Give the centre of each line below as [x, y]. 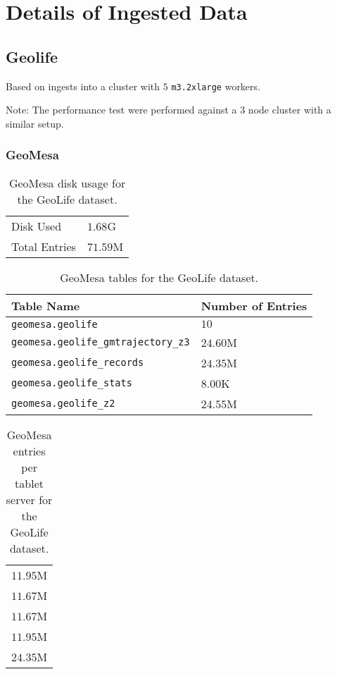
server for [29, 499]
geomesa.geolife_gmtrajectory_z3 [101, 342]
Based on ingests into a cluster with [83, 86]
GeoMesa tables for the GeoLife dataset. [159, 277]
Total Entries [44, 246]
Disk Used [37, 226]
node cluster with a [290, 110]
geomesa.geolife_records [78, 363]
